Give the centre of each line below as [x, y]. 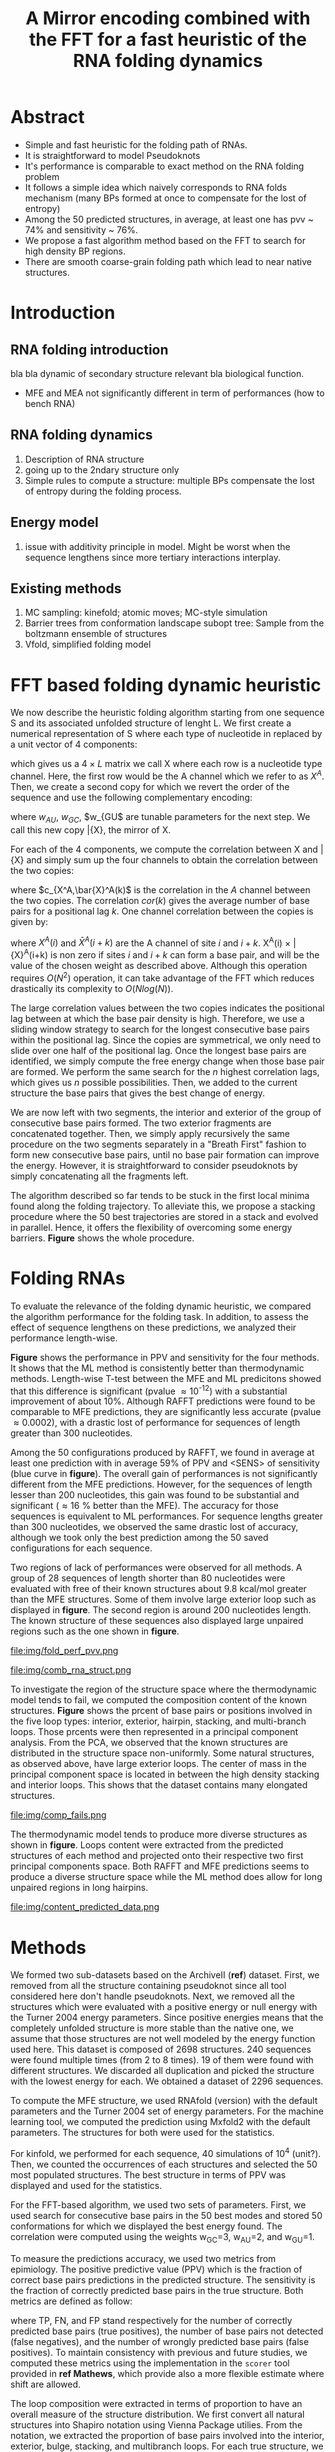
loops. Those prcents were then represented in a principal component [154, 1732]
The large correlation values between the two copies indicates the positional [167, 1008]
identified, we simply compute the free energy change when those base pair [167, 1061]
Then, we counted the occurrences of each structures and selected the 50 [164, 2164]
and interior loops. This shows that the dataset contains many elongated [159, 1785]
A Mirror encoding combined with [168, 18]
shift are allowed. [46, 2384]
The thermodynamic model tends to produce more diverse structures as [159, 1834]
